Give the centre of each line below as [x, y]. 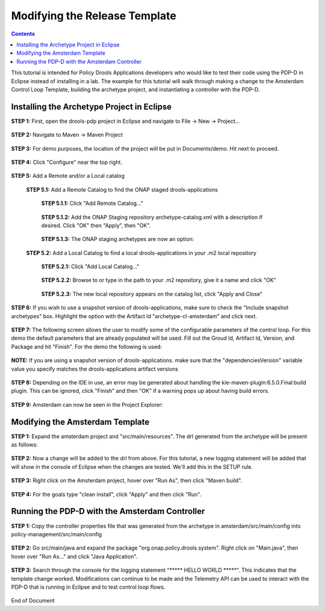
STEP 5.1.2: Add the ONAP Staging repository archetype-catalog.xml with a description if [152, 217]
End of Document [33, 601]
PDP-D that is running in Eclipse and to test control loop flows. [88, 587]
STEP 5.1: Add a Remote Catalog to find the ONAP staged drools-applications [122, 189]
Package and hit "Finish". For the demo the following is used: [87, 346]
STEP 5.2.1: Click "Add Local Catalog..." [90, 267]
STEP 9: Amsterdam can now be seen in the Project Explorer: [87, 404]
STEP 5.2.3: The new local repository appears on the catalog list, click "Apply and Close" [152, 294]
